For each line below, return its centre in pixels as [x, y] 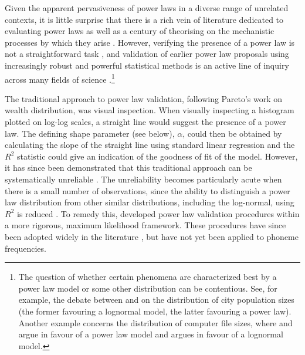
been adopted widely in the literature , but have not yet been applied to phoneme [152, 236]
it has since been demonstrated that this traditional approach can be [128, 168]
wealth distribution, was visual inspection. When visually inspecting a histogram [150, 110]
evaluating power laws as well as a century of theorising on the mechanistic [140, 31]
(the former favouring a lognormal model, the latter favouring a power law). [155, 311]
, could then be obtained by [232, 133]
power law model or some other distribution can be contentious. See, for [148, 288]
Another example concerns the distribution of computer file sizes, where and [155, 322]
